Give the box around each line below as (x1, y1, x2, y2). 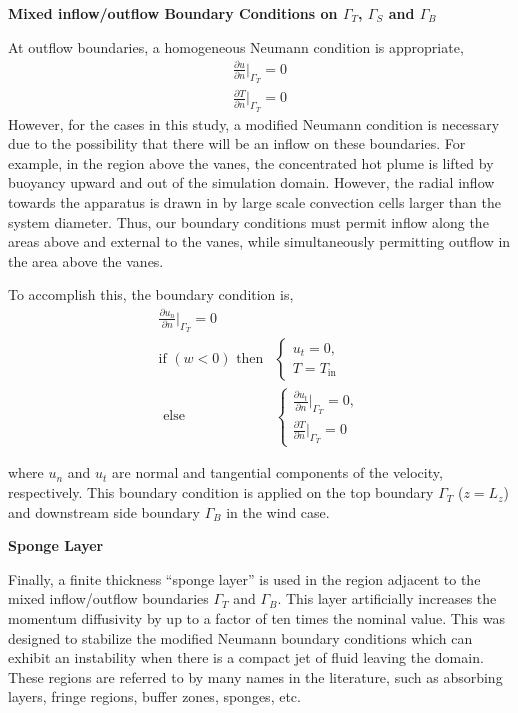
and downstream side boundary (8, 501, 200, 522)
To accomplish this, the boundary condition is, (8, 284, 294, 305)
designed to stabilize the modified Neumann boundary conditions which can (8, 627, 473, 648)
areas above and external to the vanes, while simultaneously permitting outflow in (8, 231, 511, 252)
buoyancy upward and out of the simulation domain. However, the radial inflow (8, 172, 495, 193)
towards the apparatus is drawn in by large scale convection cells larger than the (8, 192, 501, 213)
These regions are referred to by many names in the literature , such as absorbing (8, 666, 503, 687)
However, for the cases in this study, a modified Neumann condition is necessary (8, 113, 500, 134)
